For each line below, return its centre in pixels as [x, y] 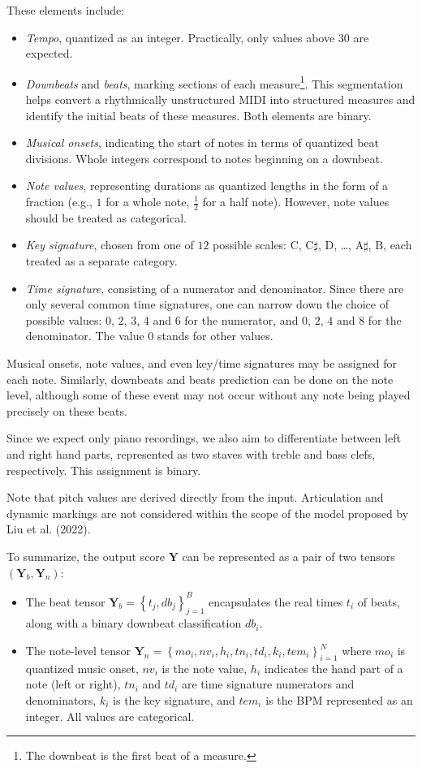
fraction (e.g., [59, 201]
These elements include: [66, 10]
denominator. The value [85, 336]
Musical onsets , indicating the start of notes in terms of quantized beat [202, 142]
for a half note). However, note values [296, 201]
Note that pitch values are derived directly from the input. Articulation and [195, 497]
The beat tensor [65, 601]
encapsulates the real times [276, 601]
